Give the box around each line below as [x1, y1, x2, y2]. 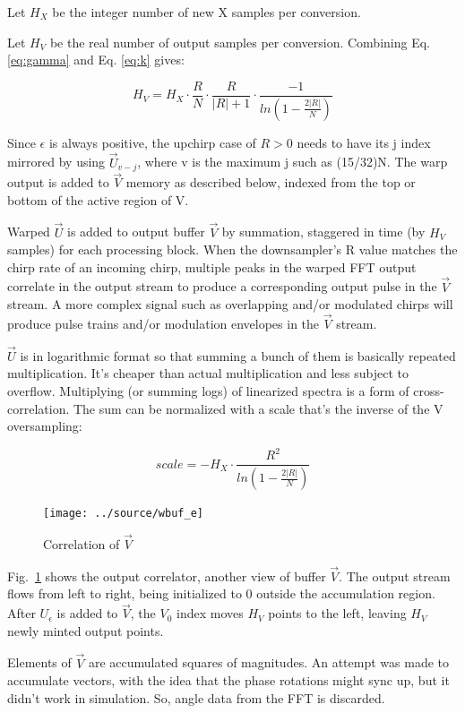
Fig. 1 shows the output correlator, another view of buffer [7, 566, 326, 585]
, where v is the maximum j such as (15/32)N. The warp [137, 152, 448, 171]
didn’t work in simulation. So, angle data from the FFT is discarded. [7, 688, 385, 707]
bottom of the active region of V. [7, 190, 189, 209]
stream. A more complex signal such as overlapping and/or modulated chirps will [7, 295, 453, 314]
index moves [176, 604, 244, 623]
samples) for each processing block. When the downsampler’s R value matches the [7, 240, 458, 259]
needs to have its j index [297, 133, 431, 151]
